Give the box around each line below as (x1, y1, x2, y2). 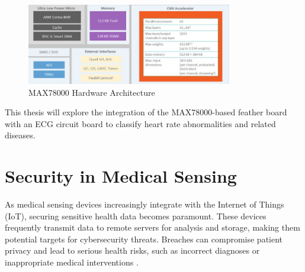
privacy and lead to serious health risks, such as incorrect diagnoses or (5, 244, 260, 257)
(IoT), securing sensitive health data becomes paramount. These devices (5, 209, 267, 222)
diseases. (5, 129, 36, 141)
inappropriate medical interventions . (5, 256, 139, 268)
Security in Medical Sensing (5, 164, 237, 188)
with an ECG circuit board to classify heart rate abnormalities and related (5, 117, 276, 129)
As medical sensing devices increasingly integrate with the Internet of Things (5, 198, 284, 211)
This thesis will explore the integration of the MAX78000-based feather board (5, 106, 287, 118)
